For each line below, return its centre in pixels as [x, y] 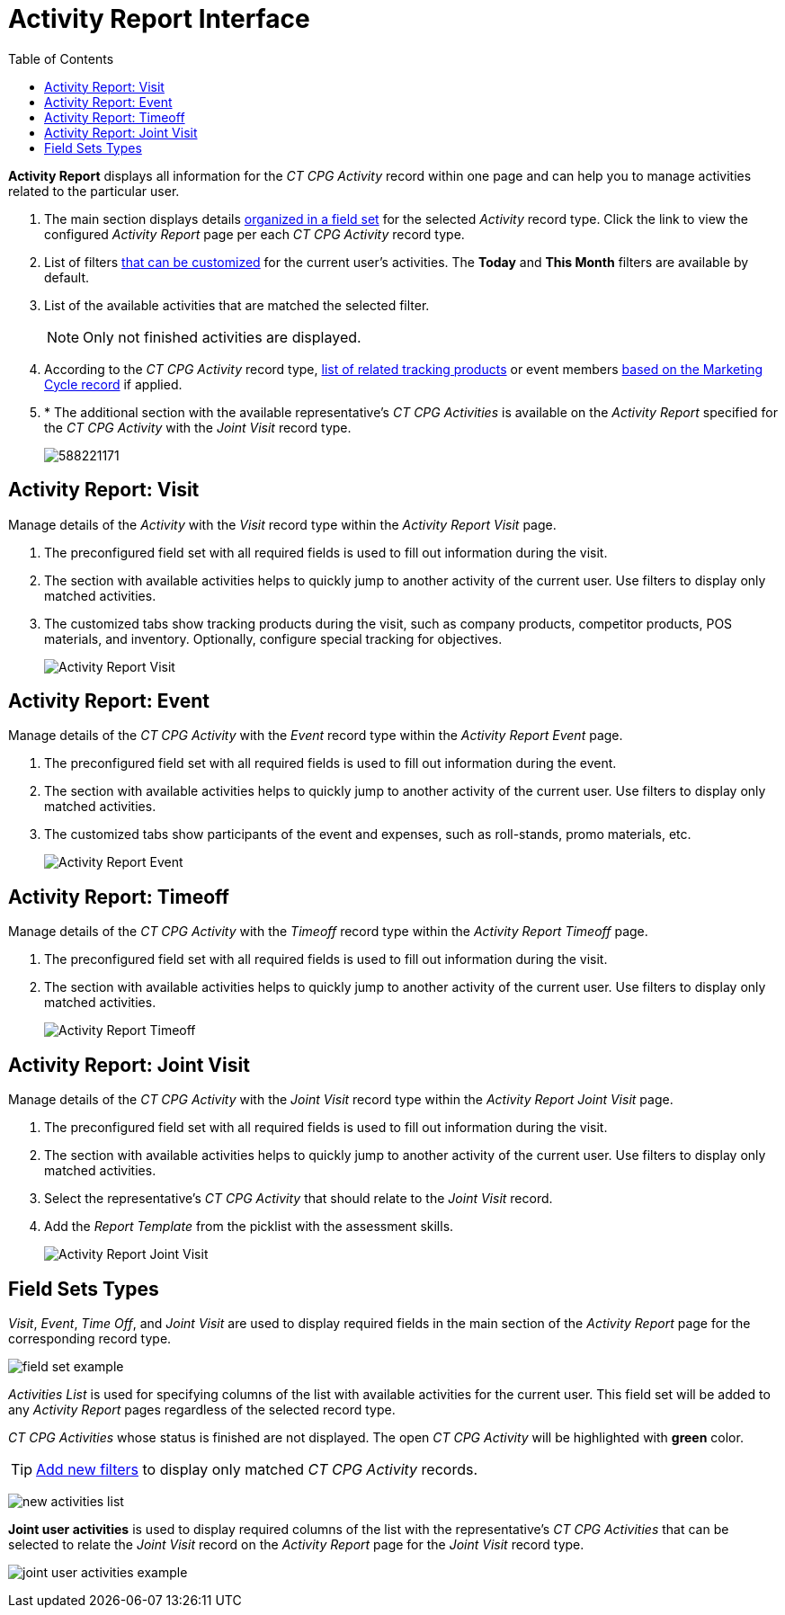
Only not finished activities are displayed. [222, 337]
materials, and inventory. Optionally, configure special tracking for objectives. [273, 638]
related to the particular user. [94, 191]
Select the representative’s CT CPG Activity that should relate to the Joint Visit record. [299, 1199]
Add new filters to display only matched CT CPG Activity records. [257, 1469]
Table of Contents [61, 58]
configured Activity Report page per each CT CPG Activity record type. [254, 234]
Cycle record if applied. [113, 384]
